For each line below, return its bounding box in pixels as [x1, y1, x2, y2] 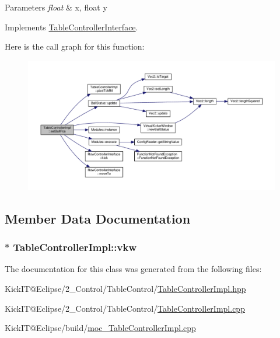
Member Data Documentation [5, 209, 191, 227]
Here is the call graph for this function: [5, 40, 145, 53]
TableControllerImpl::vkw [13, 240, 136, 255]
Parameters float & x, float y [5, 1, 107, 13]
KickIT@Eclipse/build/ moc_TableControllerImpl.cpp [5, 322, 196, 334]
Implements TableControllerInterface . [5, 20, 138, 33]
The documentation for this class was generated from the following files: [5, 263, 262, 275]
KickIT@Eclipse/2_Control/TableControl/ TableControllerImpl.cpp [5, 302, 245, 314]
